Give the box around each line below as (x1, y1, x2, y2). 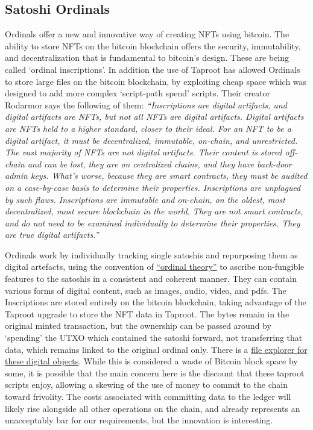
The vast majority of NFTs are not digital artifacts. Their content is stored (5, 146, 282, 158)
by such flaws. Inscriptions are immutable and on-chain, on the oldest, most (5, 193, 285, 205)
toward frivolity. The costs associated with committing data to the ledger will (5, 390, 291, 403)
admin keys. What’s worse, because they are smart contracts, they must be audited (5, 169, 308, 182)
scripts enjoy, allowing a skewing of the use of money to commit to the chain (5, 378, 288, 391)
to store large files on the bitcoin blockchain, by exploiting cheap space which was (5, 75, 307, 87)
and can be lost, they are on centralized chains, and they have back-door (27, 157, 292, 170)
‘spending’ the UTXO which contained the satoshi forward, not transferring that (5, 331, 303, 344)
